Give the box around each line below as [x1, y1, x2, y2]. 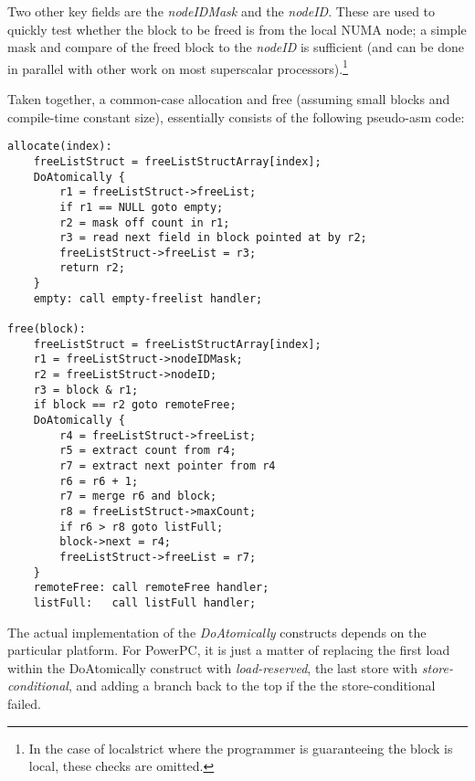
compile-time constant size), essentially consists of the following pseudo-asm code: [7, 107, 465, 126]
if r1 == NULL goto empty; [59, 200, 224, 214]
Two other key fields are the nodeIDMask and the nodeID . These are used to [7, 2, 436, 20]
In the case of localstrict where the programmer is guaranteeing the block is [28, 738, 453, 757]
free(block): [7, 322, 86, 336]
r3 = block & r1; [33, 383, 139, 396]
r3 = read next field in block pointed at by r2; [59, 231, 367, 245]
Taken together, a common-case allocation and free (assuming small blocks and [7, 90, 450, 109]
